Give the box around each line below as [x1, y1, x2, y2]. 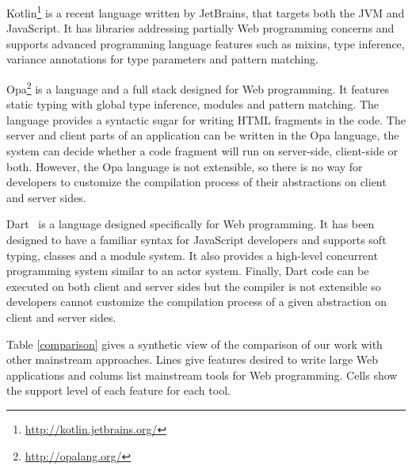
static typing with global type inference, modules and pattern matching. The [6, 96, 380, 113]
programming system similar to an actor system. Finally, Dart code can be [6, 262, 369, 279]
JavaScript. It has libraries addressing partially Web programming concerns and [6, 20, 395, 36]
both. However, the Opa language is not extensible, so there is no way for [6, 158, 363, 174]
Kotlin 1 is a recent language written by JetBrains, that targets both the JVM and [6, 2, 405, 21]
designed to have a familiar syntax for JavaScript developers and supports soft [6, 231, 387, 248]
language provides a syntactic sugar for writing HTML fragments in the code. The [6, 111, 406, 128]
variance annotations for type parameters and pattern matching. [6, 51, 319, 67]
